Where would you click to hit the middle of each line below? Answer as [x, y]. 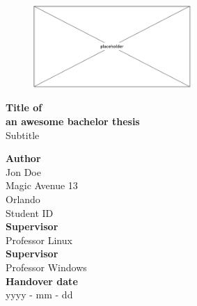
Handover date [42, 281]
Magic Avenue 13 [42, 185]
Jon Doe [23, 171]
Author [23, 158]
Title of [24, 107]
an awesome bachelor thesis [73, 121]
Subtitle [23, 135]
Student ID [30, 212]
